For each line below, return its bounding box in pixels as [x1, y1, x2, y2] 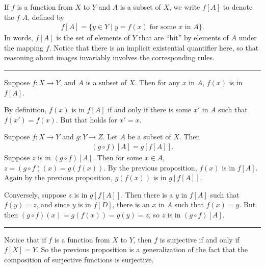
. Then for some [93, 152, 143, 162]
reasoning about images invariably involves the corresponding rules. [4, 52, 215, 63]
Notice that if [4, 234, 46, 245]
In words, [4, 32, 33, 43]
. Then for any [135, 77, 180, 87]
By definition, [4, 104, 47, 115]
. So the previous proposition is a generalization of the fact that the [36, 244, 248, 255]
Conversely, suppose [4, 189, 66, 200]
